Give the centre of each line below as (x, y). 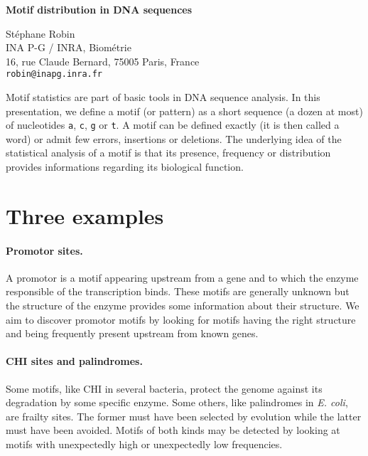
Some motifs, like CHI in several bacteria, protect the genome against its (164, 388)
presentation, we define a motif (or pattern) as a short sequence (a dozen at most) (184, 111)
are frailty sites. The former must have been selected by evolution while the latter (184, 416)
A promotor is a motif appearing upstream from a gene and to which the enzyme (182, 277)
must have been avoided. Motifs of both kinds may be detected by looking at (173, 430)
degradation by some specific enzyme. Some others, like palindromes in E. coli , (177, 402)
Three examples (85, 215)
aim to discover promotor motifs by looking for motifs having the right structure (181, 319)
